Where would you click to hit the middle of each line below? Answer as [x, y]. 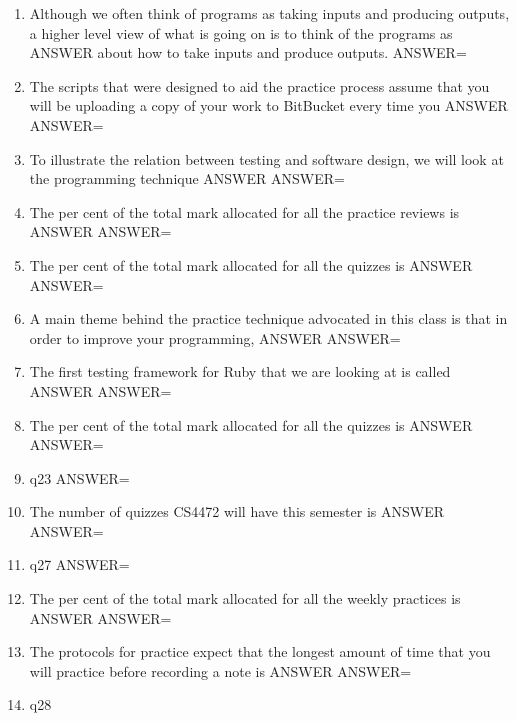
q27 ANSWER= [79, 564]
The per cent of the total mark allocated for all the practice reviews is [244, 211]
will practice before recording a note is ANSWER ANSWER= [220, 670]
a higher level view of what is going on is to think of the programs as [241, 32]
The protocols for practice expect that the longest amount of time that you [260, 651]
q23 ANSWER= [79, 477]
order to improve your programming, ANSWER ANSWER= [215, 337]
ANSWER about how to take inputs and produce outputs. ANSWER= [248, 52]
